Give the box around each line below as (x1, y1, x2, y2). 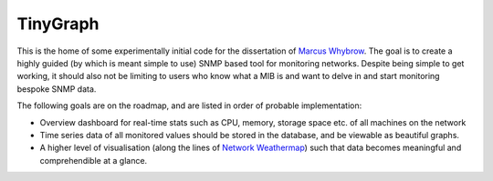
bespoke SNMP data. (16, 83, 97, 95)
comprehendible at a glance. (39, 155, 148, 166)
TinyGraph (16, 14, 100, 34)
